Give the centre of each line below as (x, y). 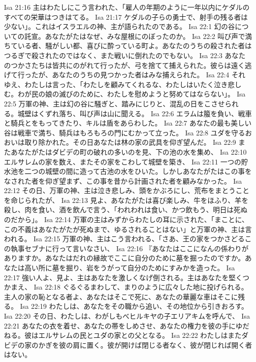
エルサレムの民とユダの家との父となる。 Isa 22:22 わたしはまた (140, 335)
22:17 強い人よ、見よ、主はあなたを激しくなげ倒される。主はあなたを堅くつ (127, 277)
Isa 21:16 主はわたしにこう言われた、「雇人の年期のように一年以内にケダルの (127, 7)
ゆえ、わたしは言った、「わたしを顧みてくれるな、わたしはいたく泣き (116, 84)
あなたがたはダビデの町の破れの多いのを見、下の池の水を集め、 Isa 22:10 (128, 151)
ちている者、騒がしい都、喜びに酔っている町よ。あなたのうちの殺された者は (128, 46)
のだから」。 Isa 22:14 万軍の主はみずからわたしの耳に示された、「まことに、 (127, 219)
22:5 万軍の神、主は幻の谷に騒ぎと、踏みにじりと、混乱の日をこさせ (114, 103)
